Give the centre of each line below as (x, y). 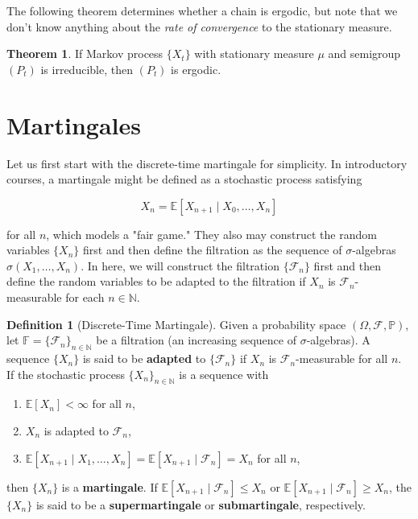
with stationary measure (254, 54)
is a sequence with (224, 374)
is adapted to (76, 431)
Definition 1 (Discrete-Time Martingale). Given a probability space (176, 324)
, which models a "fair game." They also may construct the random (211, 234)
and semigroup (364, 54)
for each (85, 297)
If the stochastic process (66, 374)
